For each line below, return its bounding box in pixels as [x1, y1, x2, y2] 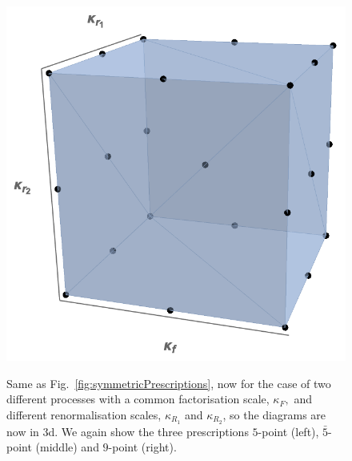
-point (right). [108, 439, 177, 455]
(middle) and [35, 439, 99, 455]
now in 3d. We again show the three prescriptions [6, 423, 249, 439]
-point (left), [258, 423, 319, 439]
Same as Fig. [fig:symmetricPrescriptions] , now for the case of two [6, 374, 331, 391]
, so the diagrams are [222, 406, 326, 423]
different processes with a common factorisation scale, [6, 390, 270, 407]
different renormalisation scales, [6, 406, 162, 423]
